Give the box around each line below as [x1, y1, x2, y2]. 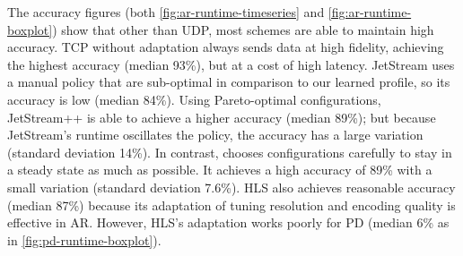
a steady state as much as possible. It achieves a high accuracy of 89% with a [7, 160, 432, 179]
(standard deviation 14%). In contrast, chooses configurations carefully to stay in [7, 142, 452, 161]
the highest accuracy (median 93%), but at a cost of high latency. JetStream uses [7, 55, 455, 73]
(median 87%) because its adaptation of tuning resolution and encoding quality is [7, 195, 456, 214]
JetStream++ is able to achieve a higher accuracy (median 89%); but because [7, 107, 436, 126]
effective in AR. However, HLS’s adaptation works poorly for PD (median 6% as [7, 213, 450, 232]
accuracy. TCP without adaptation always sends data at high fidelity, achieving [7, 38, 444, 56]
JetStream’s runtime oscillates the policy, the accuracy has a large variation [7, 125, 424, 144]
